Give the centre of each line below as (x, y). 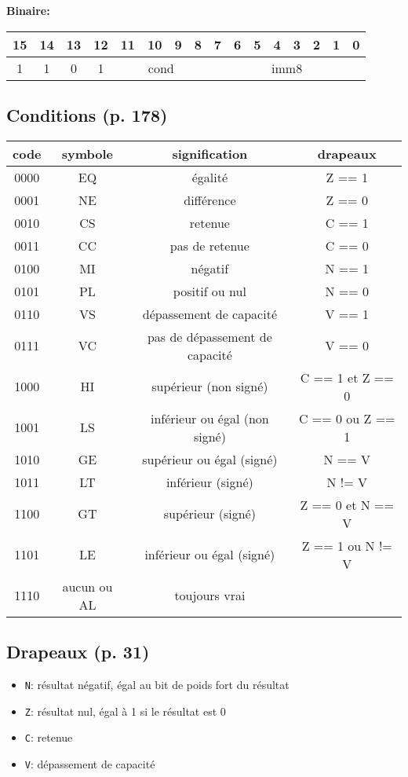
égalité (210, 177)
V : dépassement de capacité (90, 763)
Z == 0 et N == (347, 504)
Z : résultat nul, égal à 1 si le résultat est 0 (125, 711)
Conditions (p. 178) (87, 114)
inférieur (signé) (209, 482)
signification (210, 153)
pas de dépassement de (209, 336)
